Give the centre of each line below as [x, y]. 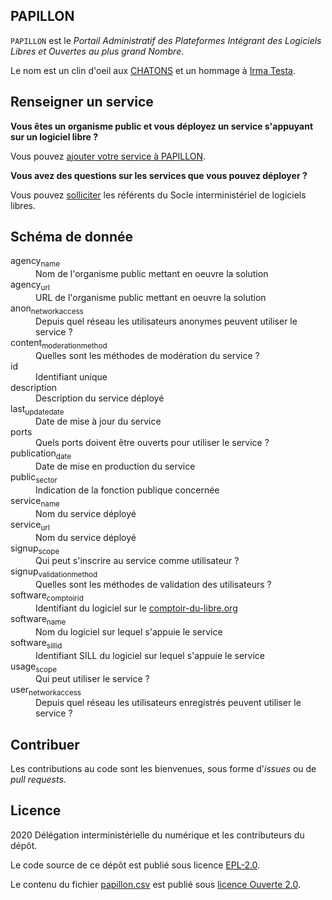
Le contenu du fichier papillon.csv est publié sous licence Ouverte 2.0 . [155, 884]
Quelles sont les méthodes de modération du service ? [147, 355]
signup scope [35, 549]
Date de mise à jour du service [98, 421]
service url [30, 525]
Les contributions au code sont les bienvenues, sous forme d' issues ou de [163, 768]
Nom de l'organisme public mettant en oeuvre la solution [152, 274]
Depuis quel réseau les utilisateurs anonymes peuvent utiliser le [166, 321]
